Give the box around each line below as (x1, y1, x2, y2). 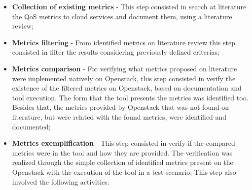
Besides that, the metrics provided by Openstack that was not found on (12, 102, 229, 112)
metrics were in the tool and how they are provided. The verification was (12, 147, 233, 158)
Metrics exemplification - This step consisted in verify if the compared (12, 138, 235, 148)
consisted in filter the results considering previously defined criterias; (12, 47, 219, 57)
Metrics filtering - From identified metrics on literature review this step (12, 37, 235, 47)
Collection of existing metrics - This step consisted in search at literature (12, 1, 247, 11)
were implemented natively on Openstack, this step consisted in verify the (12, 73, 236, 83)
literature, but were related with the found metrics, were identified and (12, 111, 227, 122)
